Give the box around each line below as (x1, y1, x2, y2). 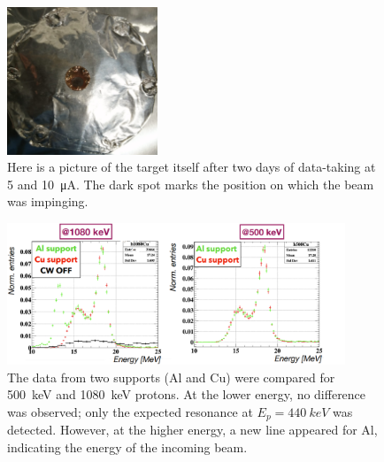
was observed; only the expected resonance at (7, 403, 253, 420)
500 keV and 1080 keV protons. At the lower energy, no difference (7, 385, 366, 404)
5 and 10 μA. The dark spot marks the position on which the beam (7, 174, 374, 193)
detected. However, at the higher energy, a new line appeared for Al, (7, 420, 378, 439)
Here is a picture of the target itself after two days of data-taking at (7, 158, 376, 176)
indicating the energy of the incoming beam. (7, 438, 248, 457)
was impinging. (7, 192, 88, 211)
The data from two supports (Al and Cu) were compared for (7, 367, 335, 386)
